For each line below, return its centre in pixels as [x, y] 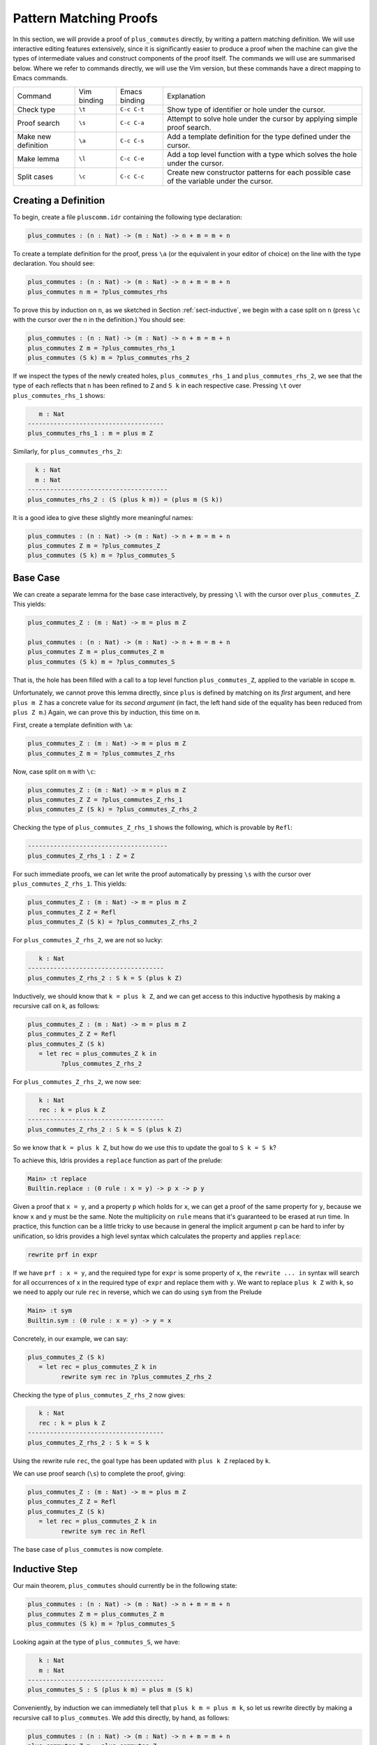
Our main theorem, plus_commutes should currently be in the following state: [125, 1586]
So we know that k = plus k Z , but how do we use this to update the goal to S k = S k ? [145, 1148]
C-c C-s [132, 141]
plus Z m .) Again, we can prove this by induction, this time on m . [106, 712]
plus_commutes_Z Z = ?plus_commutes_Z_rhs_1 [105, 800]
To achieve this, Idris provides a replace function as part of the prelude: [118, 1160]
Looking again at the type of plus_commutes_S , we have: [97, 1642]
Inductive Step [45, 1569]
